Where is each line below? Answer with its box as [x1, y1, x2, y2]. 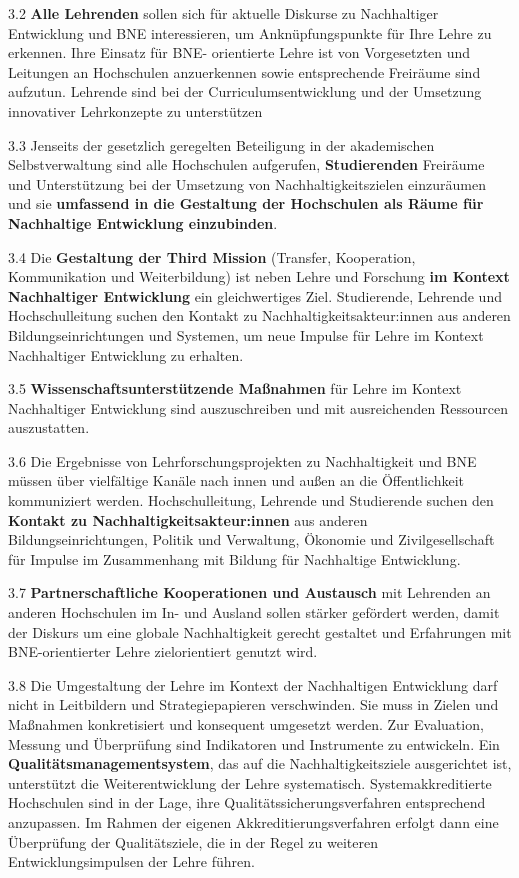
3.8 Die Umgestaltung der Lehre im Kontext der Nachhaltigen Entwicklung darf [8, 674, 498, 695]
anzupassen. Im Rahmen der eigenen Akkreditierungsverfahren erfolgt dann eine [8, 811, 499, 832]
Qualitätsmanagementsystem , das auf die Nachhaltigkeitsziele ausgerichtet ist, [8, 753, 512, 774]
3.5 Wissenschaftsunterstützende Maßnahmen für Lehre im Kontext [8, 378, 462, 399]
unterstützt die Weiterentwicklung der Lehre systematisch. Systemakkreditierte [8, 772, 492, 793]
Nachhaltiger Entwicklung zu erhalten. [8, 344, 244, 365]
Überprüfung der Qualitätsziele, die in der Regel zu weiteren [8, 831, 378, 852]
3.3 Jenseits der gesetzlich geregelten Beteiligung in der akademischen [8, 134, 435, 155]
